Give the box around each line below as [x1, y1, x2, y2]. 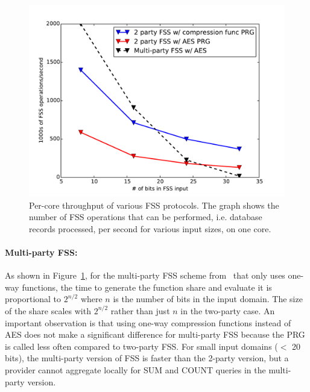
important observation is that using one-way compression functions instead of [5, 316, 291, 329]
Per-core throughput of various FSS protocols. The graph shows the [29, 198, 279, 211]
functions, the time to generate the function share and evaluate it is [22, 280, 272, 293]
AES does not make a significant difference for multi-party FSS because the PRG [5, 328, 305, 341]
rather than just [110, 304, 170, 317]
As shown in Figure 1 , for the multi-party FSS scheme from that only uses [5, 269, 285, 282]
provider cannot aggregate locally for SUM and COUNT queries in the [5, 363, 266, 376]
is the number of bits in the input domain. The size [113, 292, 303, 305]
